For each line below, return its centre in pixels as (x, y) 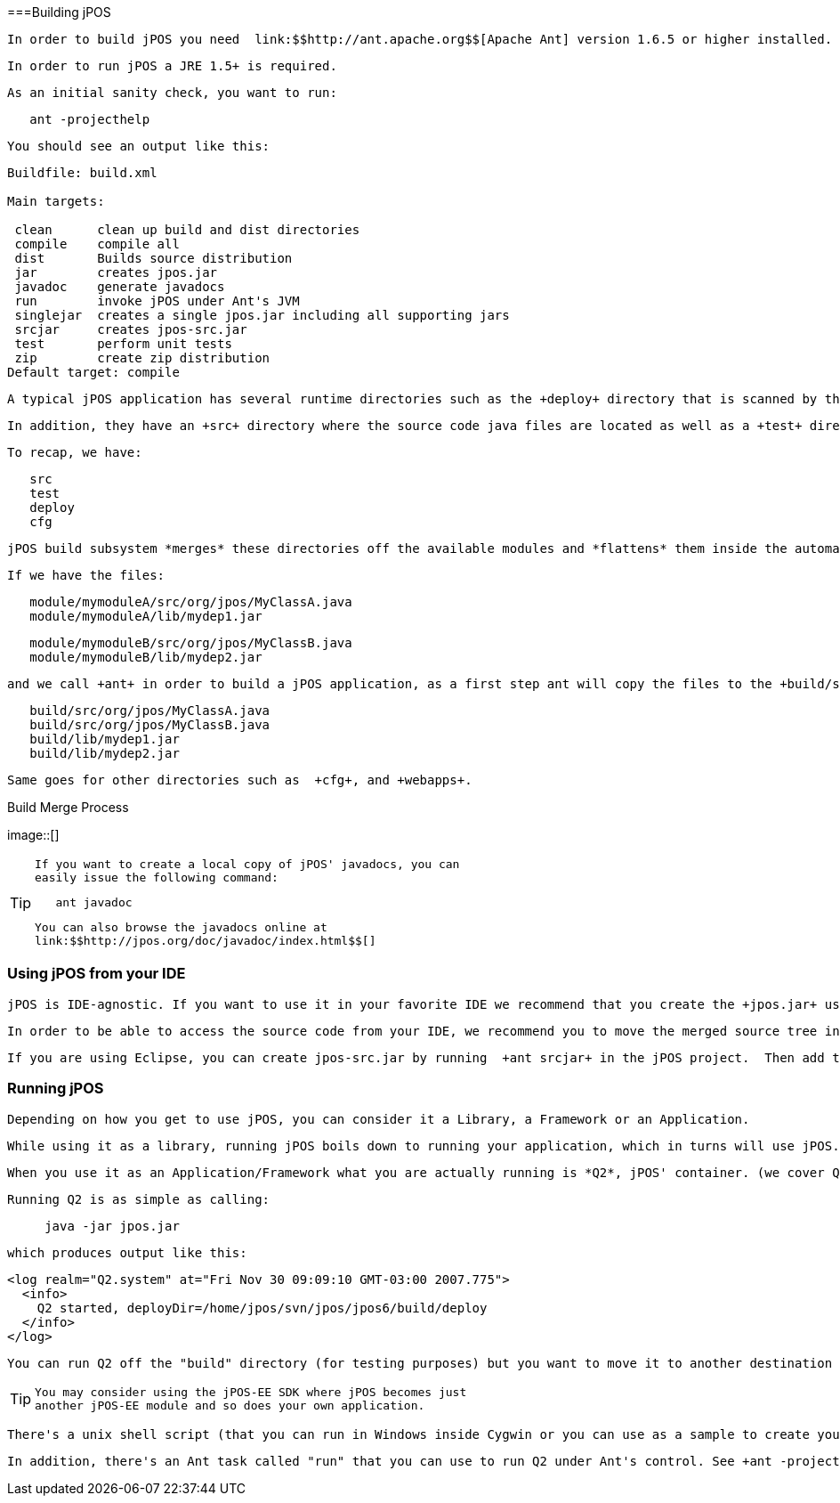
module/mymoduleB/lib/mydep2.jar (146, 657)
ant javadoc (94, 902)
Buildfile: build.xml (82, 173)
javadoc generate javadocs (120, 287)
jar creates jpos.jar (116, 272)
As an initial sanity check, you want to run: (172, 93)
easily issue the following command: (157, 877)
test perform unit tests (123, 344)
